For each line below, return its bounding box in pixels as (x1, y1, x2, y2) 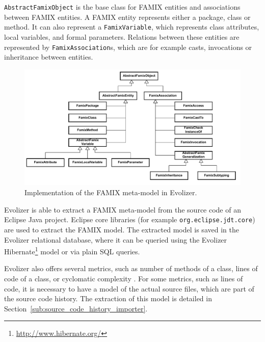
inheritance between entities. (4, 51, 93, 62)
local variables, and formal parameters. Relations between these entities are (4, 31, 240, 42)
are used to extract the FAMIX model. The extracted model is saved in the (4, 224, 239, 234)
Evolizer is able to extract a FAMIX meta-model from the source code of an (4, 204, 241, 215)
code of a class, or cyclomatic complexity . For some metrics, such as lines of (4, 273, 243, 283)
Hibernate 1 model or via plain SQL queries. (4, 245, 140, 256)
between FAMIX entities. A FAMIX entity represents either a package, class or (4, 11, 251, 22)
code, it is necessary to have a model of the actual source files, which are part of (4, 283, 254, 294)
